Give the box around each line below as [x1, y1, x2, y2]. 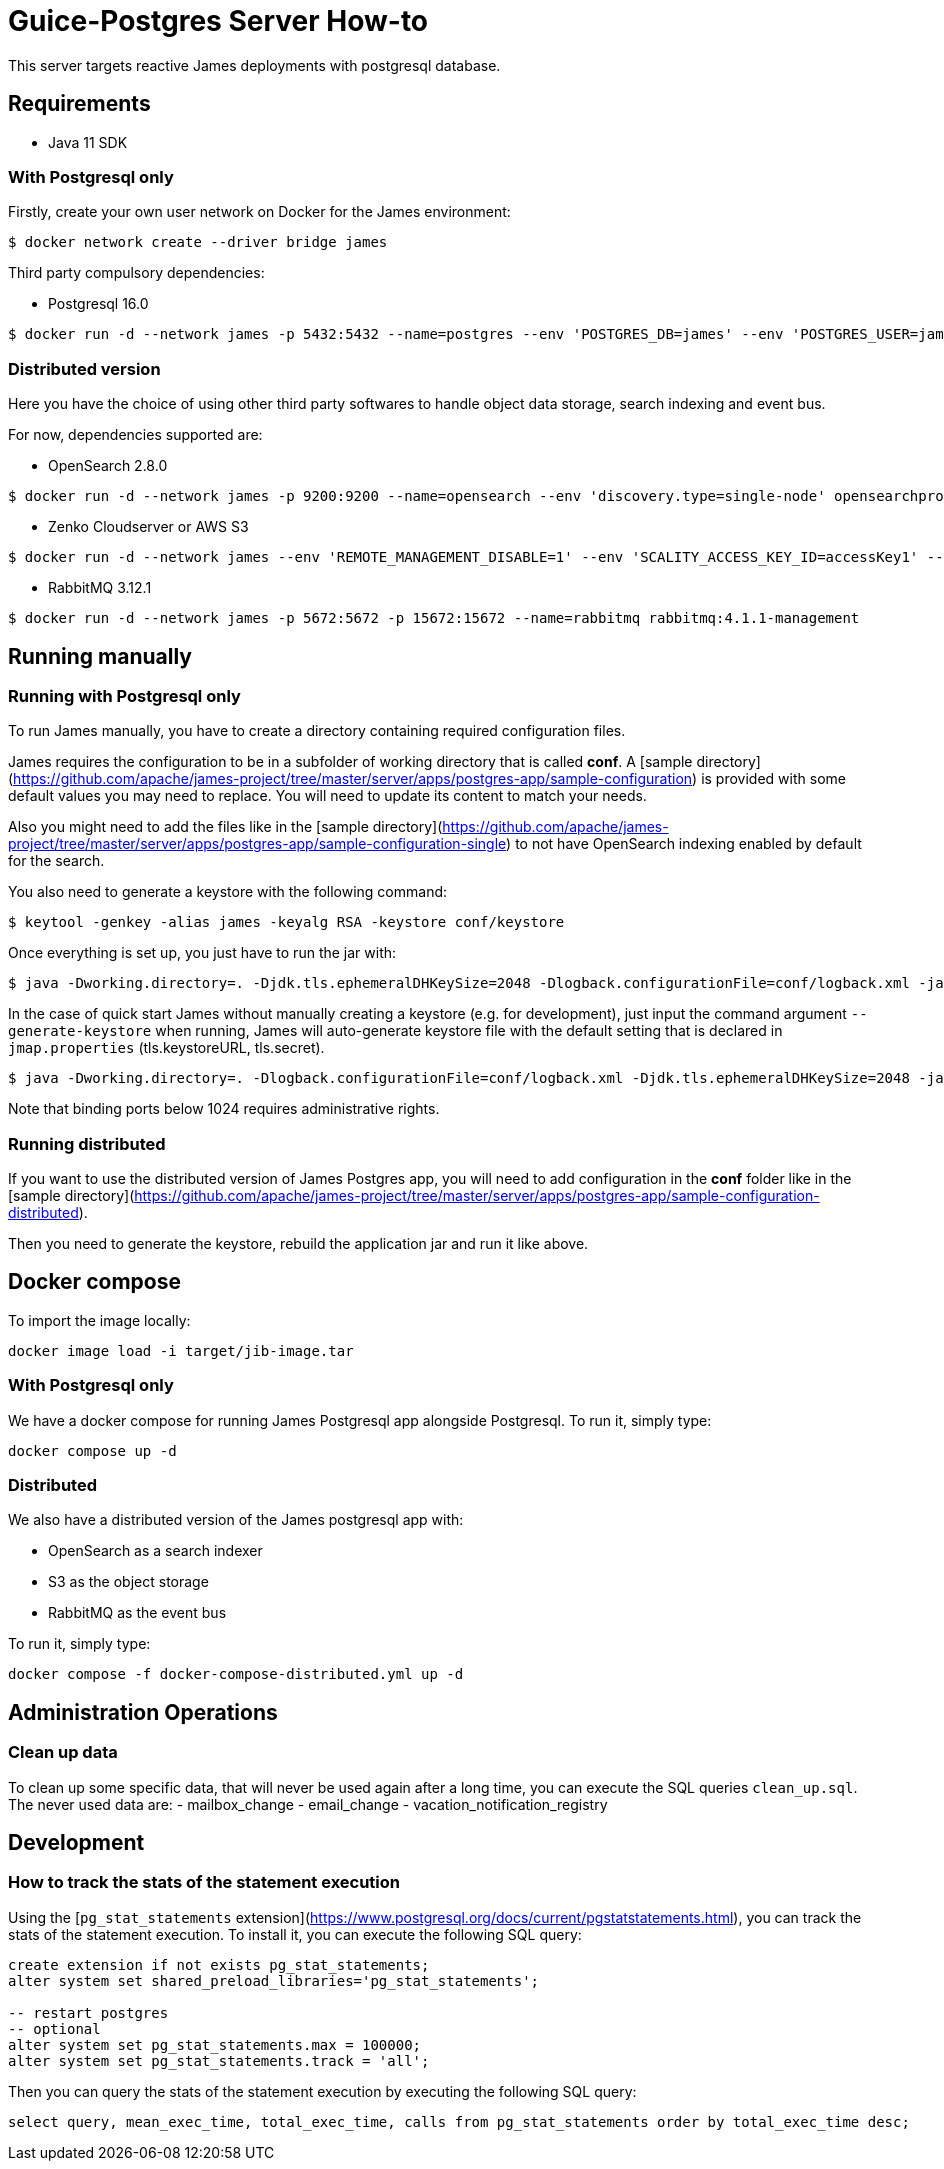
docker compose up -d [8, 1442, 177, 1459]
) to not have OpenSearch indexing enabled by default [506, 835, 862, 853]
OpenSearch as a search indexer [48, 1542, 263, 1560]
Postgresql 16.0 [48, 295, 149, 313]
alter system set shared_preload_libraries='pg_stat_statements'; [8, 1972, 540, 1989]
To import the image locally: [8, 1311, 191, 1329]
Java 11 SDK [48, 133, 128, 151]
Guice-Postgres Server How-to [8, 4, 429, 38]
